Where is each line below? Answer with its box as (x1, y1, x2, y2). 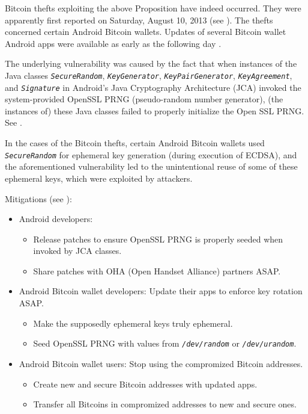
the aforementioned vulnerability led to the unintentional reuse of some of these (5, 160, 298, 173)
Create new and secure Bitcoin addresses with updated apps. (33, 377, 258, 390)
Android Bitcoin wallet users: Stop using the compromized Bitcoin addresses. (19, 357, 303, 369)
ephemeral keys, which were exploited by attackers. (5, 171, 193, 184)
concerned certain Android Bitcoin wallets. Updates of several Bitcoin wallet (5, 25, 286, 38)
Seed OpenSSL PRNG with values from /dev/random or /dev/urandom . (33, 337, 297, 350)
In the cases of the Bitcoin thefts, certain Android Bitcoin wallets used (5, 137, 265, 149)
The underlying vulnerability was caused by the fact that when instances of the (5, 57, 297, 70)
